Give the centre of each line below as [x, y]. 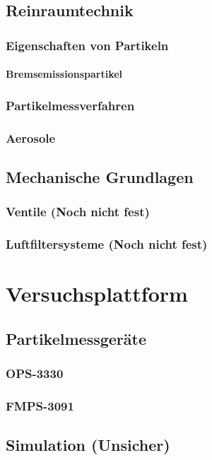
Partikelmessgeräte [76, 338]
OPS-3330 [35, 373]
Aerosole [31, 137]
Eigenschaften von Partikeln [87, 45]
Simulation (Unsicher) [88, 445]
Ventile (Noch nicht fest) [78, 212]
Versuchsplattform [97, 294]
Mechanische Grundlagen [100, 176]
